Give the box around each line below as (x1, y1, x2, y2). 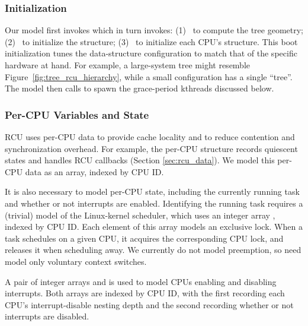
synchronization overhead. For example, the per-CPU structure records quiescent (5, 142, 298, 154)
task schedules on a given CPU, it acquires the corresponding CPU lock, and (5, 232, 284, 244)
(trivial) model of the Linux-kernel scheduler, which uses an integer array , (5, 208, 275, 221)
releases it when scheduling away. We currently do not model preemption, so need (5, 243, 301, 256)
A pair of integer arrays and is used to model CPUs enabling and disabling (5, 275, 277, 287)
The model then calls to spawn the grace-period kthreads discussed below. (5, 82, 274, 94)
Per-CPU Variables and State (5, 107, 149, 122)
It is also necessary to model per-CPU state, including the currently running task (5, 185, 300, 198)
